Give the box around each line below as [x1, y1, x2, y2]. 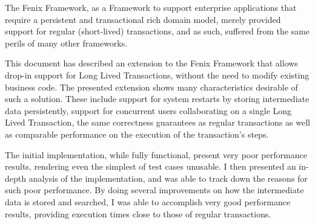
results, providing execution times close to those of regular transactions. [5, 207, 271, 220]
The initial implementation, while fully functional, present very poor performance [5, 148, 307, 161]
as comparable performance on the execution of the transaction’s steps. [5, 127, 269, 140]
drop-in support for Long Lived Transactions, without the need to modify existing [5, 68, 310, 81]
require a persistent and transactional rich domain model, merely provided [5, 13, 281, 25]
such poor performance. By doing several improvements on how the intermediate [5, 184, 304, 196]
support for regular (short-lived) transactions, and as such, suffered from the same [5, 25, 310, 37]
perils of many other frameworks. [5, 36, 128, 49]
